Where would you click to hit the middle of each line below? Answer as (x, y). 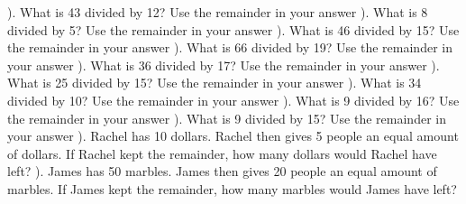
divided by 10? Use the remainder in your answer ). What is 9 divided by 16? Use (233, 100)
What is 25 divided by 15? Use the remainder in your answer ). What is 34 (215, 83)
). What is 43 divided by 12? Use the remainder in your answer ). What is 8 (218, 12)
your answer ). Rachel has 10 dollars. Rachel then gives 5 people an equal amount (233, 136)
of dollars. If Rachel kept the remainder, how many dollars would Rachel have (222, 153)
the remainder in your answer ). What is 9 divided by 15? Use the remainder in (227, 118)
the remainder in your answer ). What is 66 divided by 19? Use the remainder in (230, 47)
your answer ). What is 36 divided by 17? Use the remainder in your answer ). (224, 65)
